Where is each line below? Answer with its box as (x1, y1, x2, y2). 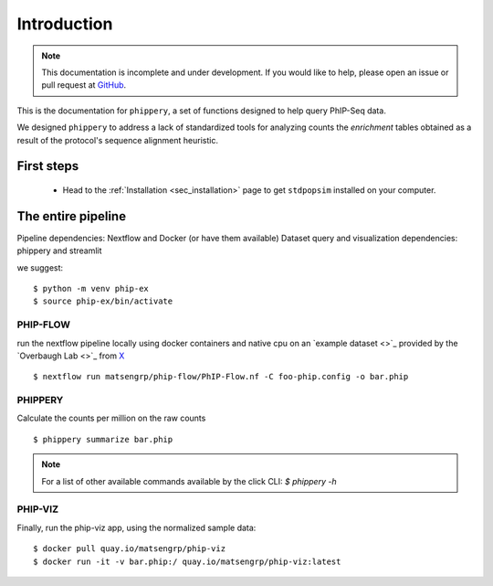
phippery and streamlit (16, 245, 102, 256)
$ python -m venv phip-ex (33, 283, 150, 293)
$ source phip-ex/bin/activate (33, 296, 173, 306)
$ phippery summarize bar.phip (33, 434, 173, 444)
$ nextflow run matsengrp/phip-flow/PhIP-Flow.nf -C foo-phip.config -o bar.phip (33, 371, 409, 382)
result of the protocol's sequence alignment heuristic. (16, 134, 219, 145)
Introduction (16, 14, 113, 34)
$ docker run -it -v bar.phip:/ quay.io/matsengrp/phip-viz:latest (33, 556, 341, 567)
